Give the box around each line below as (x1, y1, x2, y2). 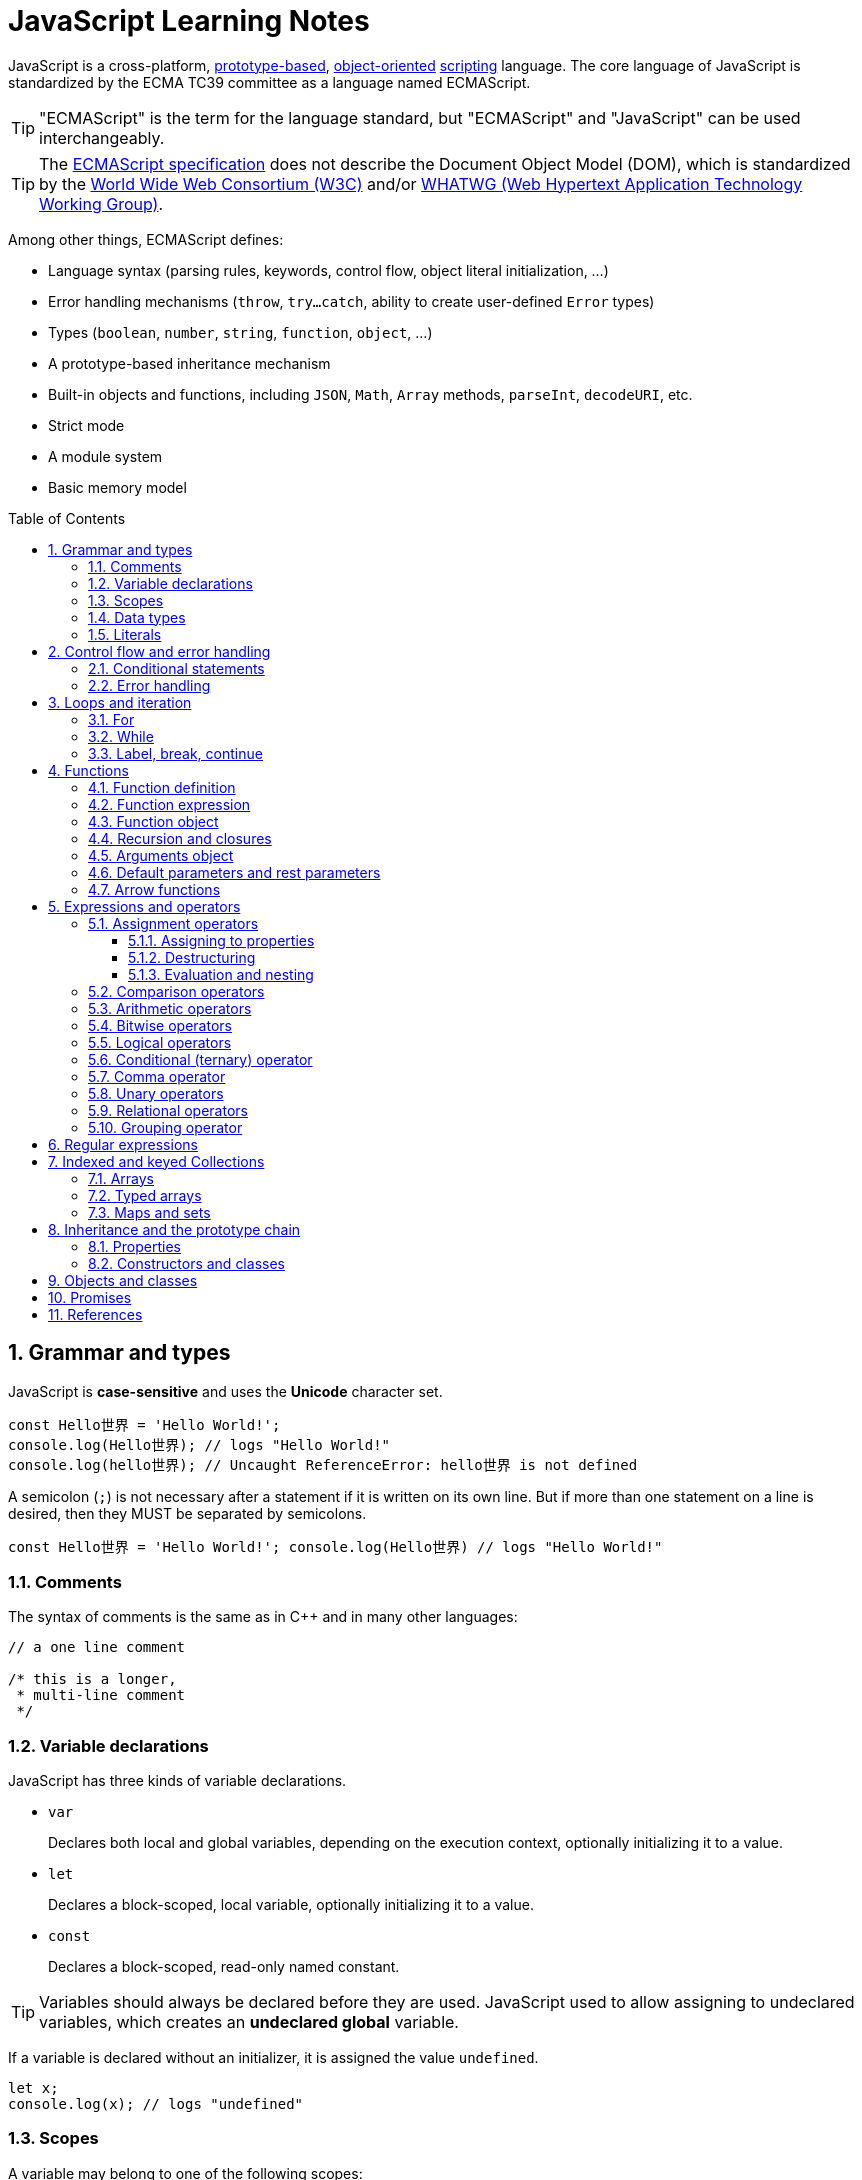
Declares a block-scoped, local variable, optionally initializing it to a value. (48, 1896, 534, 1914)
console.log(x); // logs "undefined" (8, 2096, 304, 2113)
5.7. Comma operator (88, 1067, 226, 1085)
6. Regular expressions (48, 1135, 198, 1153)
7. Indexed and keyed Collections (48, 1152, 265, 1170)
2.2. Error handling (88, 676, 211, 694)
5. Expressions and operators (48, 897, 241, 915)
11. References (48, 1305, 143, 1323)
